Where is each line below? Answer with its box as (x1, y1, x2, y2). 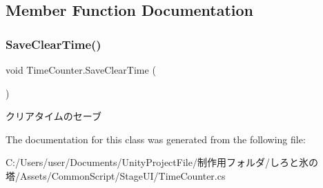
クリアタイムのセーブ (6, 109, 101, 123)
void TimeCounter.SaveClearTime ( (6, 63, 156, 76)
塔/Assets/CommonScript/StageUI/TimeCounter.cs (6, 168, 226, 182)
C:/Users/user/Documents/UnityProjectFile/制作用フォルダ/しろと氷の (6, 155, 318, 169)
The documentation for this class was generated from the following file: (6, 132, 306, 146)
